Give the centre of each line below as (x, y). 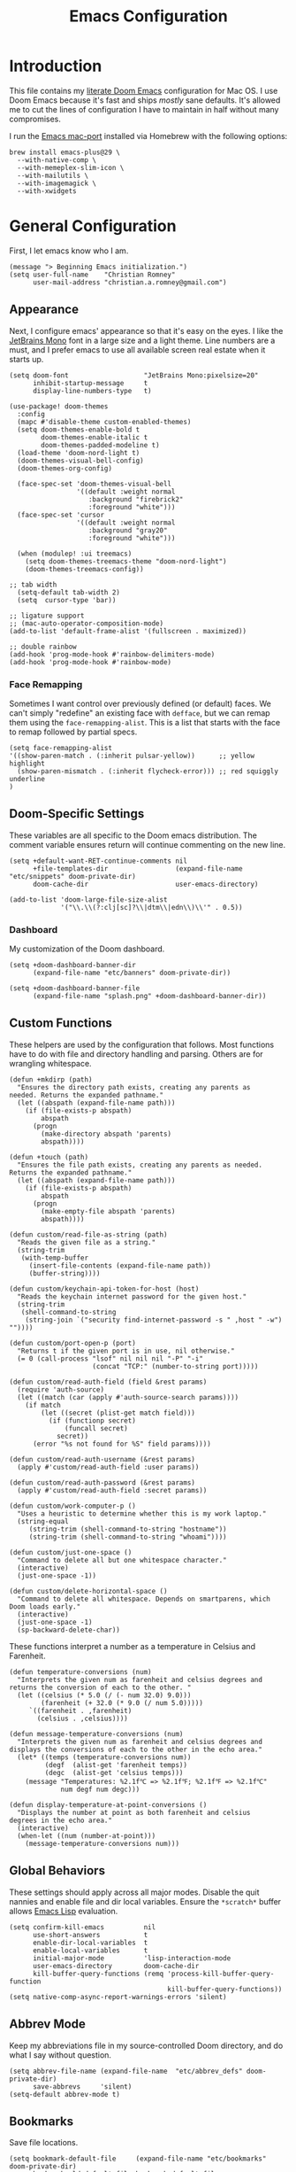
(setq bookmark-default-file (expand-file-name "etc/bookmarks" (138, 2159)
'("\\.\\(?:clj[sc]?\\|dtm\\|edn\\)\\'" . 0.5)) (152, 907)
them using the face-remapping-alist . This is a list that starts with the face (145, 722)
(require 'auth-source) (61, 1389)
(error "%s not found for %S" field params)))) (122, 1444)
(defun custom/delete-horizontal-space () (88, 1591)
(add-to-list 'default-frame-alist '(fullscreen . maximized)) (128, 631)
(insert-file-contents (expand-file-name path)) (120, 1265)
